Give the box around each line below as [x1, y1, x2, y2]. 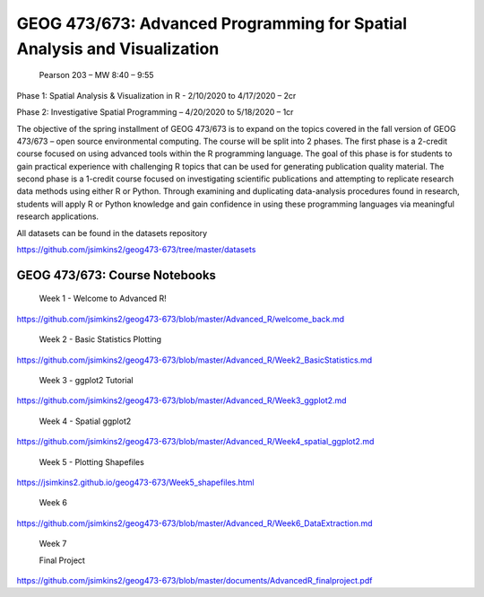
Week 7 [39, 539, 67, 549]
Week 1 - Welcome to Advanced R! [39, 293, 168, 304]
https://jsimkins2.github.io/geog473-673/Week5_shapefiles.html [16, 477, 255, 487]
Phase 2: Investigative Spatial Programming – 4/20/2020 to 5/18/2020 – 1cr [16, 107, 294, 118]
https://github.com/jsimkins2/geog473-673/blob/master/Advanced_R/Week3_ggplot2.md [16, 395, 347, 406]
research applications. [16, 211, 99, 222]
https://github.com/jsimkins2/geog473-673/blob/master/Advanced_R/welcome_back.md [16, 313, 345, 324]
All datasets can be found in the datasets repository [16, 227, 208, 238]
